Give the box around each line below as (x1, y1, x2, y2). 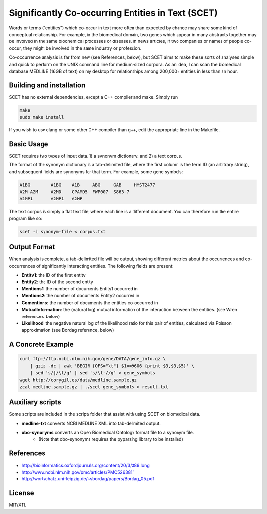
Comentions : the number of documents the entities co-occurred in (21, 299, 158, 306)
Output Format (9, 243, 55, 251)
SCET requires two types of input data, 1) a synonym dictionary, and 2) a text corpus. (9, 153, 182, 159)
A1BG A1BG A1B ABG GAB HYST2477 (19, 182, 155, 188)
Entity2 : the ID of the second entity (21, 279, 93, 285)
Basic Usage (9, 140, 48, 148)
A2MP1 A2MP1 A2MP (19, 196, 83, 201)
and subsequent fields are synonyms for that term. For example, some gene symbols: (9, 168, 183, 175)
